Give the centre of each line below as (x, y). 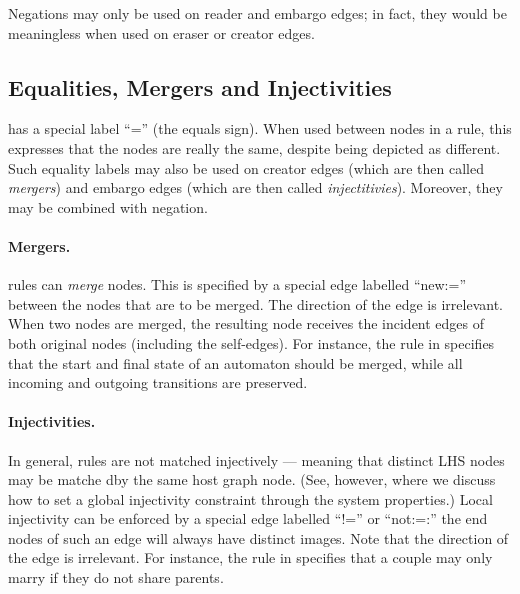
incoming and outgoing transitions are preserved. (158, 382)
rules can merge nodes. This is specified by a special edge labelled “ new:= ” (237, 284)
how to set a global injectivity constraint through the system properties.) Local (250, 498)
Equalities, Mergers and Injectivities (200, 86)
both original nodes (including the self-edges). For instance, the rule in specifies (251, 342)
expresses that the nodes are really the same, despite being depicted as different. (254, 147)
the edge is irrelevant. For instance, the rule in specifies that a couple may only (250, 557)
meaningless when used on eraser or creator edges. (161, 32)
